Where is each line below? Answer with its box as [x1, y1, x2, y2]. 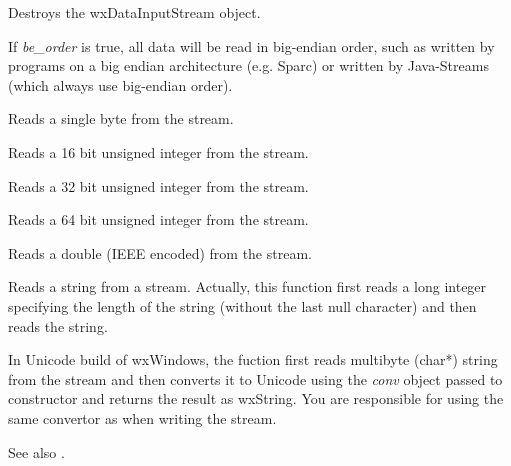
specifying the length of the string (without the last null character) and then [8, 295, 477, 316]
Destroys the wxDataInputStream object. [8, 2, 261, 22]
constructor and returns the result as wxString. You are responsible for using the [8, 388, 504, 409]
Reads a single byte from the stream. [8, 108, 234, 129]
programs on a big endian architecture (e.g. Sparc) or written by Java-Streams [8, 55, 489, 76]
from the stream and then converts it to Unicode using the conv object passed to [8, 368, 503, 389]
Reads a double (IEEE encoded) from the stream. [8, 242, 312, 263]
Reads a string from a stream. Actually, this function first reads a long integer [8, 276, 487, 297]
